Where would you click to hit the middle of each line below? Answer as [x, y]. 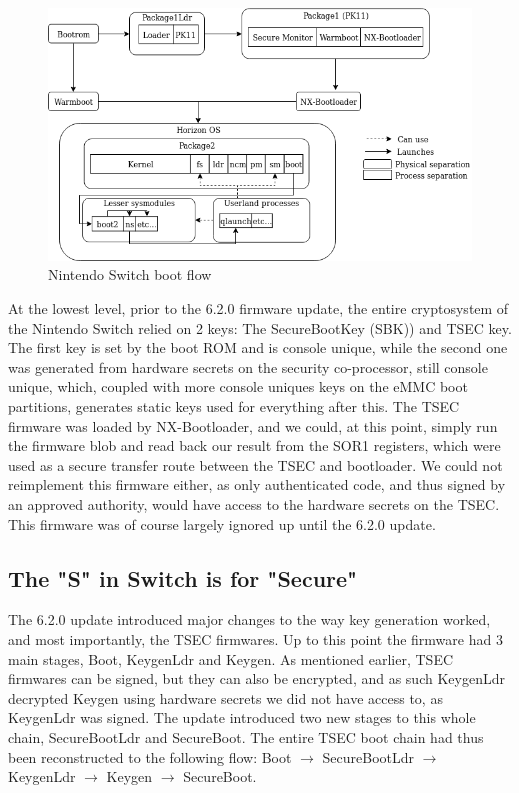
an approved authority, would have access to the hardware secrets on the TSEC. [254, 504]
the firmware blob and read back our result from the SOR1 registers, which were [254, 445]
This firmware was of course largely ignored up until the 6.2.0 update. [222, 523]
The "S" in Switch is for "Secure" [183, 577]
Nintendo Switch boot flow [130, 274]
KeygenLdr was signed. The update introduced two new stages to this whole [242, 717]
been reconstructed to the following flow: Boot [150, 756]
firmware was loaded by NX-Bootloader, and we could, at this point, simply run [253, 425]
